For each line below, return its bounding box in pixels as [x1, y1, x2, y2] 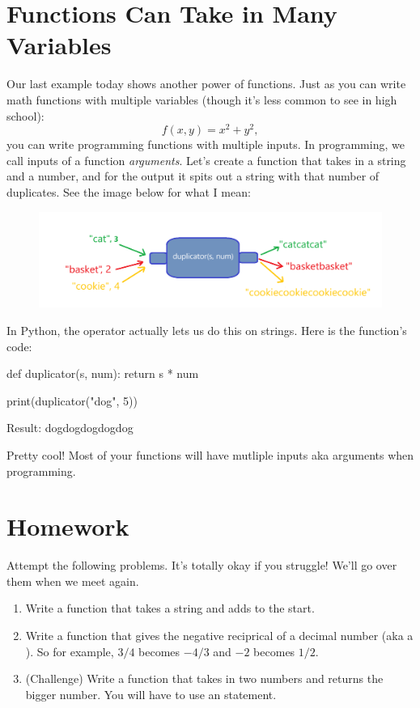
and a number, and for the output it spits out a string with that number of [6, 167, 380, 184]
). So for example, [25, 642, 114, 659]
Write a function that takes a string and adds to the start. [25, 600, 315, 617]
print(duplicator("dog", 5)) [6, 392, 138, 409]
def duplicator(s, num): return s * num [6, 365, 199, 382]
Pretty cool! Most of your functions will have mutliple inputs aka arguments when [6, 446, 414, 463]
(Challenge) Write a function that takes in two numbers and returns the [25, 670, 384, 687]
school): [6, 107, 45, 124]
